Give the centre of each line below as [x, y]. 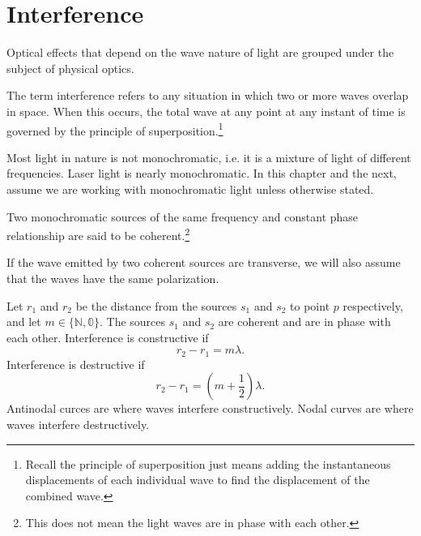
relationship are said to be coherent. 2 [98, 234]
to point [310, 305]
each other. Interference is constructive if [108, 337]
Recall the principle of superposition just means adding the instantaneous [208, 463]
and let [24, 322]
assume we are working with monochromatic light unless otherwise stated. [190, 189]
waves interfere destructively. [78, 424]
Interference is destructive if [76, 364]
